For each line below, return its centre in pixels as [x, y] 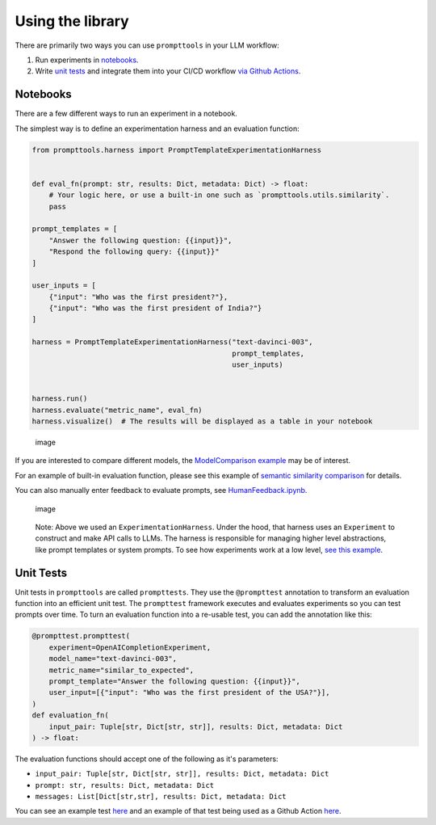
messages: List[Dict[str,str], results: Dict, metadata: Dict [161, 797]
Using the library [72, 21]
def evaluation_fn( [70, 716]
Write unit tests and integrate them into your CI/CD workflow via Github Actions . [168, 71]
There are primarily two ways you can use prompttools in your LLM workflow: [147, 45]
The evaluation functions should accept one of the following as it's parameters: [147, 759]
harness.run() [60, 399]
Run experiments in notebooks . [87, 60]
